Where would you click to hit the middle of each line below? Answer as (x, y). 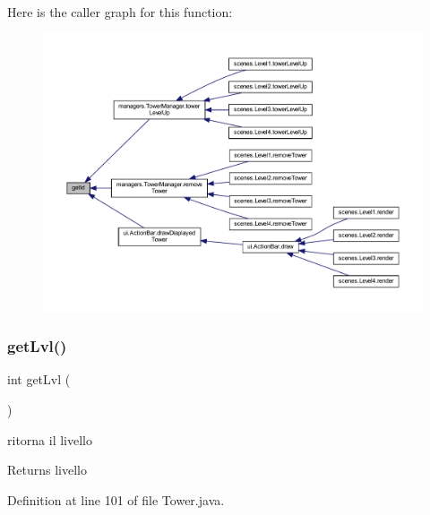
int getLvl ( (39, 379)
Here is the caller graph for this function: (120, 12)
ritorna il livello (50, 439)
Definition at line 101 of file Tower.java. (116, 499)
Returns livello (47, 470)
